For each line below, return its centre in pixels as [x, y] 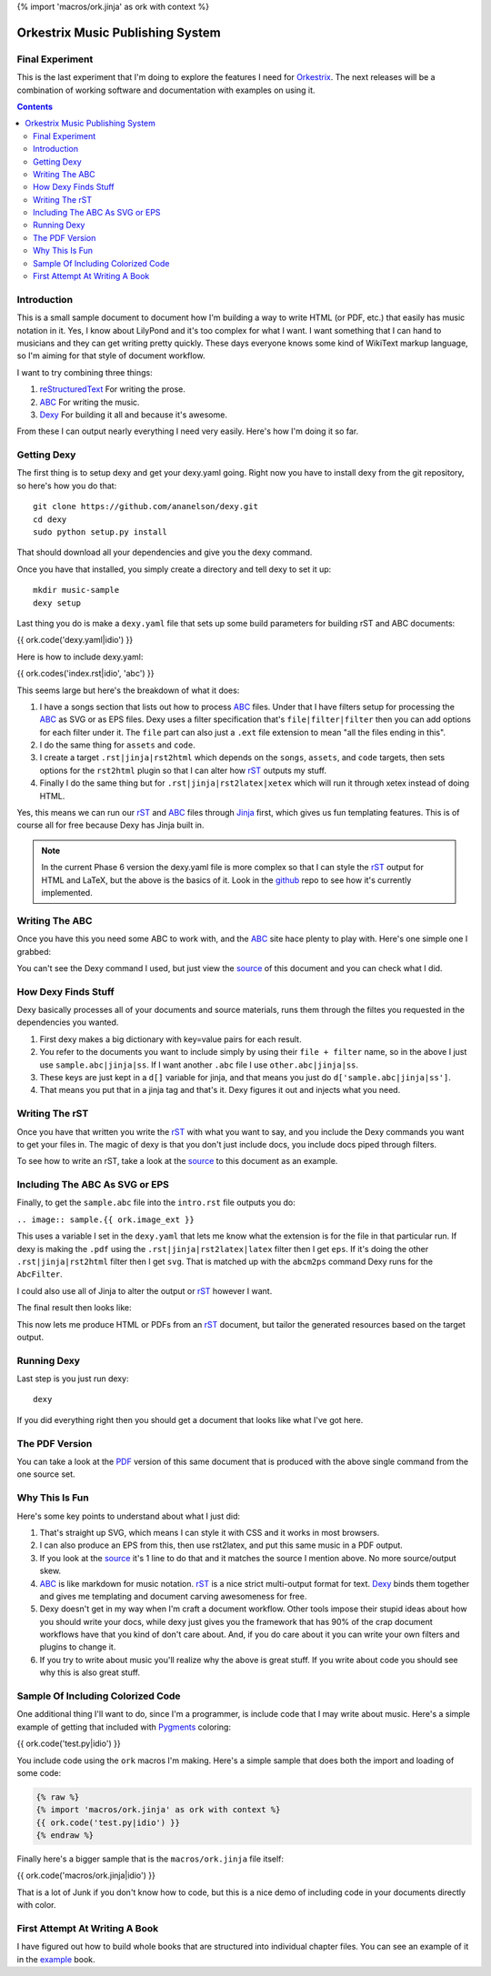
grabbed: [34, 951]
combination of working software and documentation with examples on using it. [166, 90]
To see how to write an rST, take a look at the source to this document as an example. [177, 1161]
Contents [35, 106]
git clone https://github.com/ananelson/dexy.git [146, 507]
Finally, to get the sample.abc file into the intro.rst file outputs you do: [156, 1203]
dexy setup [57, 603]
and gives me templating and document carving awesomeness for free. [173, 1596]
